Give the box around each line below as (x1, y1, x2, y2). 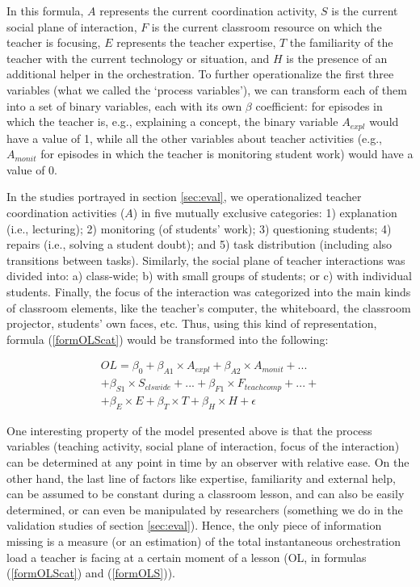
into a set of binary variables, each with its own (6, 97, 242, 114)
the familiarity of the (289, 34, 393, 51)
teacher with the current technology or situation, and (6, 49, 270, 66)
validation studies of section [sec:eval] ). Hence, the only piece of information (6, 517, 382, 534)
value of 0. (6, 161, 57, 178)
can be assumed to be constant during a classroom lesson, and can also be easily (6, 485, 405, 502)
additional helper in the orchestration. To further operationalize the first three (6, 65, 394, 82)
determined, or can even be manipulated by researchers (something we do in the (6, 501, 403, 518)
